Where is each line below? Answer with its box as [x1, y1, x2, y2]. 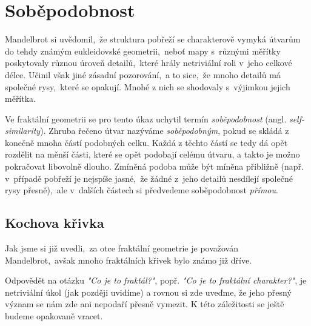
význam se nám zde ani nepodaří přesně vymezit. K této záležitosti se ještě [5, 298, 284, 310]
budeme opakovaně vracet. [5, 310, 103, 322]
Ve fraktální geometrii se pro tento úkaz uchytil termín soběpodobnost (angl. [5, 112, 287, 125]
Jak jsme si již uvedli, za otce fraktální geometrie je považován [5, 242, 238, 254]
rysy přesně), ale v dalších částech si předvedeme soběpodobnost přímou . [5, 184, 278, 196]
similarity [5, 124, 41, 137]
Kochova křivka [5, 213, 104, 232]
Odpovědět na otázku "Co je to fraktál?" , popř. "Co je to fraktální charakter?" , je [5, 274, 307, 287]
